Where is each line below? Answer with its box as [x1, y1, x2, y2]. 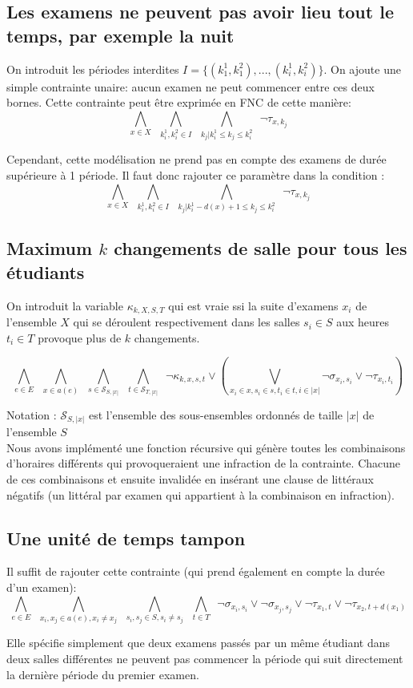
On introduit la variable [6, 297, 123, 314]
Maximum [6, 236, 93, 261]
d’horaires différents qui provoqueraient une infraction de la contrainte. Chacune [6, 455, 401, 471]
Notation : [6, 406, 57, 423]
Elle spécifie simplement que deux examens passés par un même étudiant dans [6, 634, 391, 651]
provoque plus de [38, 329, 122, 346]
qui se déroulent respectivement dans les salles [73, 314, 300, 330]
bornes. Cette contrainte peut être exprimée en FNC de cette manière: [6, 94, 351, 111]
